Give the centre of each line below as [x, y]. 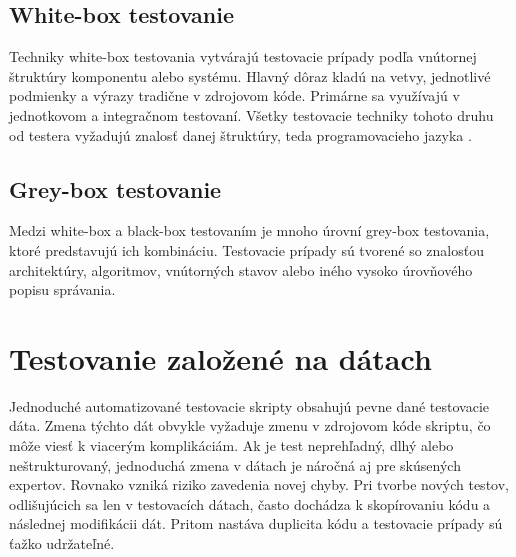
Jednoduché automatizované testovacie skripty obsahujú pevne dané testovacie [249, 405]
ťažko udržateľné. [62, 543]
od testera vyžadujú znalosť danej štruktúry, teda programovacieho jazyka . [240, 134]
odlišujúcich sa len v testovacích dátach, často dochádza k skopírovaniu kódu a [250, 503]
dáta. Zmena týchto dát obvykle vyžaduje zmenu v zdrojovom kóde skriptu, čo [250, 425]
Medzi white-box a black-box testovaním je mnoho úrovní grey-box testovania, [249, 230]
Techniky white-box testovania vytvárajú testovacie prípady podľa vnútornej [243, 56]
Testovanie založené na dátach [220, 357]
